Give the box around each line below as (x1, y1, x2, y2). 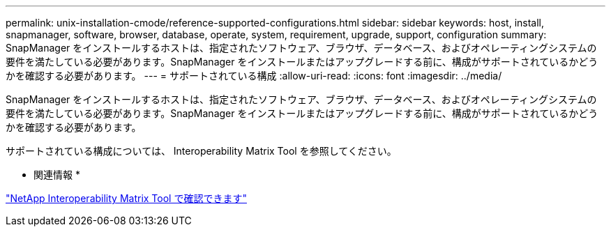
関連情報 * (33, 169, 80, 180)
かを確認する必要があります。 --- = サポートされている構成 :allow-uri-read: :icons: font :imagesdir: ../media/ (6, 70, 502, 82)
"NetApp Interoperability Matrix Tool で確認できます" (6, 192, 247, 204)
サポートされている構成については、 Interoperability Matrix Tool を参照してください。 (6, 145, 397, 157)
